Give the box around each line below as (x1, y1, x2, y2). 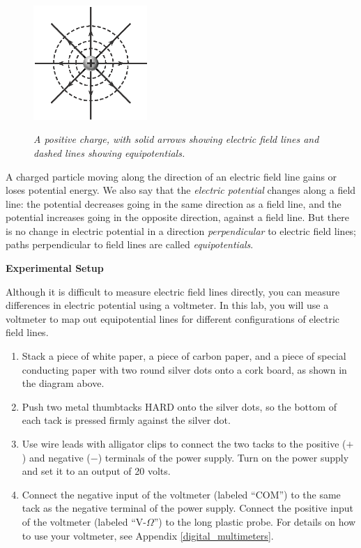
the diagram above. (22, 376, 105, 390)
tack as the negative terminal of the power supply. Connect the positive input (22, 501, 353, 515)
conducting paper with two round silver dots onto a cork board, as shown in (22, 362, 347, 376)
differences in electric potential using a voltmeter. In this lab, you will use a (6, 298, 329, 312)
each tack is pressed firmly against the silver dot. (22, 413, 231, 427)
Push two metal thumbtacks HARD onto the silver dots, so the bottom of (22, 399, 337, 413)
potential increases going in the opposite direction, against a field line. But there (6, 210, 349, 224)
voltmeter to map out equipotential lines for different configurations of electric (6, 311, 340, 326)
